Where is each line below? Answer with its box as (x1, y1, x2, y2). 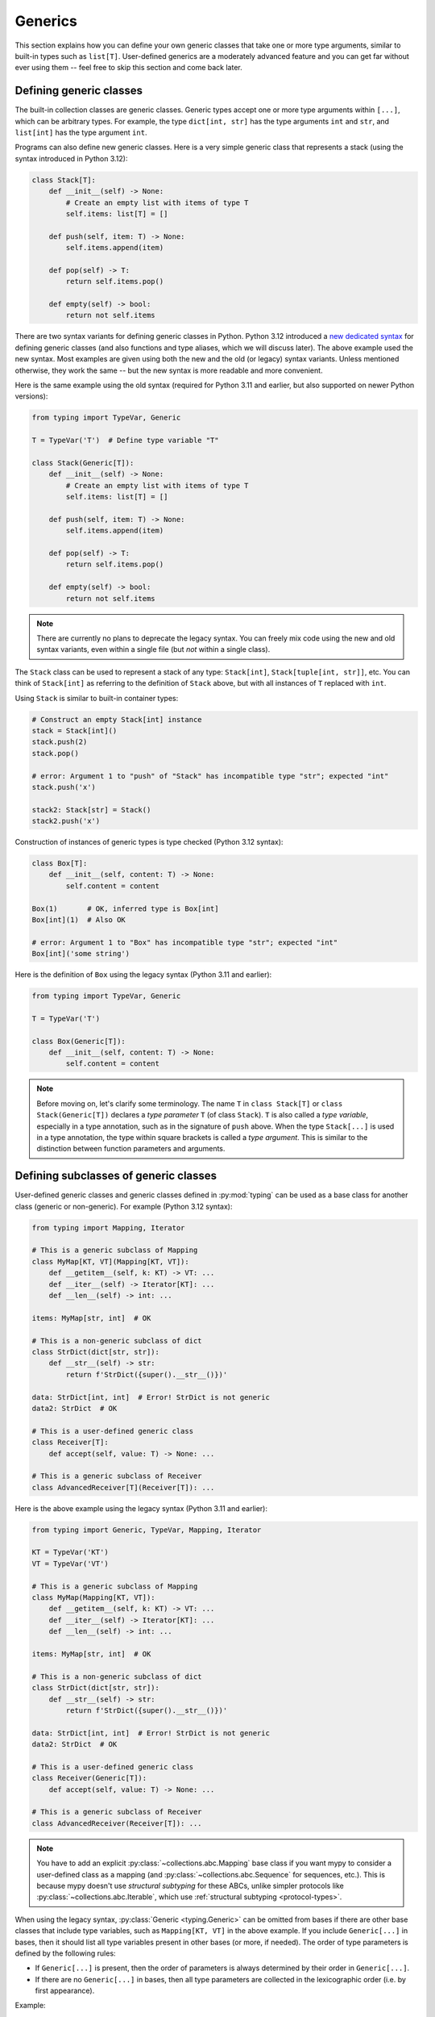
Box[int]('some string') (31, 949, 130, 958)
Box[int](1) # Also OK (31, 916, 126, 924)
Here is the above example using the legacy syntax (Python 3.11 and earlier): (14, 1503, 267, 1513)
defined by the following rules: (14, 1948, 116, 1958)
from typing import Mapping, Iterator (31, 1223, 185, 1232)
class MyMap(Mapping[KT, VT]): (31, 1593, 156, 1601)
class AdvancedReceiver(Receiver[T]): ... (31, 1819, 202, 1827)
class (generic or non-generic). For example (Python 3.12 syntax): (14, 1201, 233, 1211)
